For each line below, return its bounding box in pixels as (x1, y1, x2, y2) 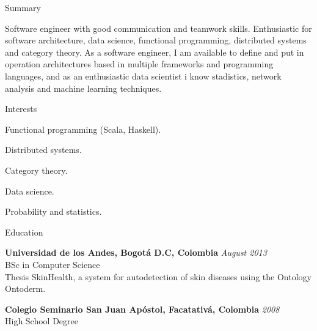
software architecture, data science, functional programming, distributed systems (5, 34, 307, 46)
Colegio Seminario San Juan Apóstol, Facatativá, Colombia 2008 (5, 302, 280, 315)
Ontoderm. (5, 282, 46, 295)
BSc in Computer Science (5, 258, 100, 270)
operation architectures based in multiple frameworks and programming (5, 58, 274, 70)
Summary (5, 1, 41, 13)
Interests (5, 102, 37, 115)
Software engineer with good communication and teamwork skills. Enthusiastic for (5, 21, 312, 34)
